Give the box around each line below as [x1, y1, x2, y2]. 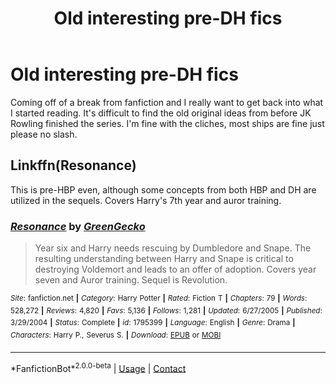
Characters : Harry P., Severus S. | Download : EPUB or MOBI [10, 330, 222, 341]
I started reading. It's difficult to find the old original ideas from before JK [10, 107, 312, 119]
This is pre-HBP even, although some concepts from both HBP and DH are [10, 183, 317, 196]
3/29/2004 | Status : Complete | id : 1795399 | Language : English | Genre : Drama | [10, 318, 296, 328]
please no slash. [10, 128, 78, 140]
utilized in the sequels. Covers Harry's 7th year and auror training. [10, 194, 282, 206]
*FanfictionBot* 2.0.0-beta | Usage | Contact [10, 360, 187, 374]
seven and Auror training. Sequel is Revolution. [34, 274, 228, 286]
